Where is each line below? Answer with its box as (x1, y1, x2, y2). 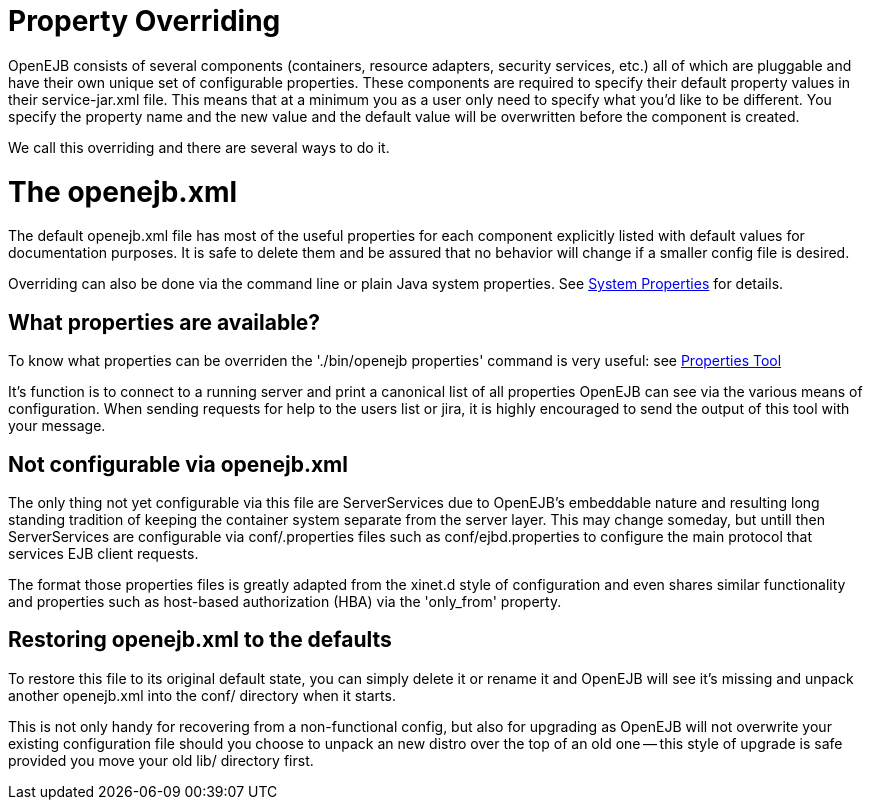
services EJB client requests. (8, 544, 199, 562)
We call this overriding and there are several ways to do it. (8, 138, 390, 156)
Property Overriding (8, 4, 281, 38)
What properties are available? (8, 309, 321, 335)
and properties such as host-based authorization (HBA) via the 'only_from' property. (8, 592, 562, 610)
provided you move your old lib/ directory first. (8, 751, 314, 769)
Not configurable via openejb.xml (8, 451, 348, 477)
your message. (8, 417, 106, 435)
